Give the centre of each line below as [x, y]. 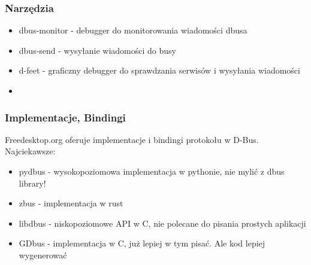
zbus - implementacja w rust [71, 203]
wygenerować [43, 255]
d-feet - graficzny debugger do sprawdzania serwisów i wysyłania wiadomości [159, 70]
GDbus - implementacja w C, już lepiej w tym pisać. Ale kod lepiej [142, 243]
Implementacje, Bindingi [65, 117]
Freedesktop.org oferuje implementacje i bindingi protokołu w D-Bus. [132, 139]
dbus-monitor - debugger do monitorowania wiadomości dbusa [133, 30]
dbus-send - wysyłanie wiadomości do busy [97, 50]
